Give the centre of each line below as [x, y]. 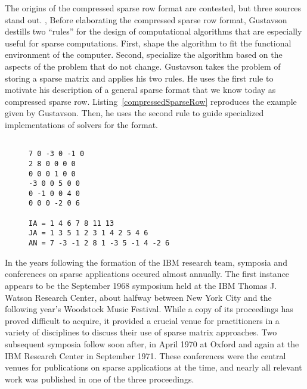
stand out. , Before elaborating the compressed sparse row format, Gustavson [146, 19]
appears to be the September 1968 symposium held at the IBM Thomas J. [141, 285]
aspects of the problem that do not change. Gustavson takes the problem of [143, 66]
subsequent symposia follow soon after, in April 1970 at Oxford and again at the [152, 343]
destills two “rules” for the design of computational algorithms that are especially [153, 31]
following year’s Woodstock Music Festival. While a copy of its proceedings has [149, 309]
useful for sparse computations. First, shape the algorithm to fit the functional [148, 43]
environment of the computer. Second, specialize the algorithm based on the [144, 55]
